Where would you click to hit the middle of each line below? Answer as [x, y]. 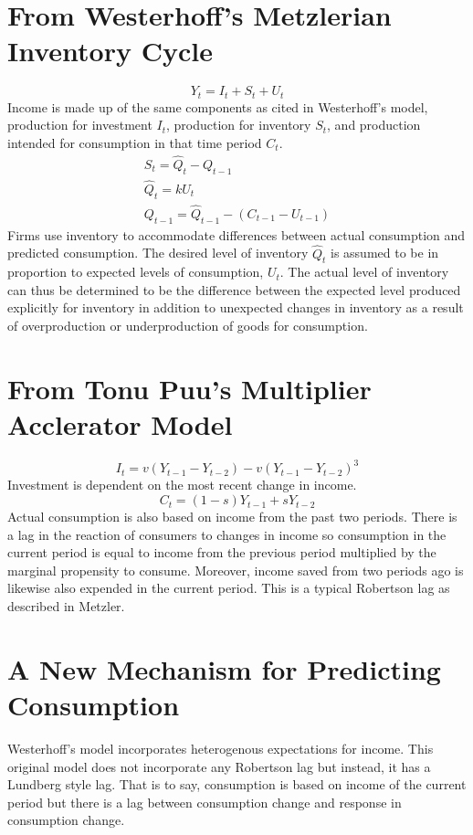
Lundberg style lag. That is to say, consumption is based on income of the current [237, 784]
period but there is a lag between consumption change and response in [205, 802]
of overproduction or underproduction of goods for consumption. [188, 326]
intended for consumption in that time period [135, 142]
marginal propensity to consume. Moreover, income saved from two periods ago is [236, 570]
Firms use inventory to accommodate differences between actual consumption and [236, 234]
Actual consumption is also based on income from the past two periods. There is [232, 517]
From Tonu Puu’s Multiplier [189, 388]
